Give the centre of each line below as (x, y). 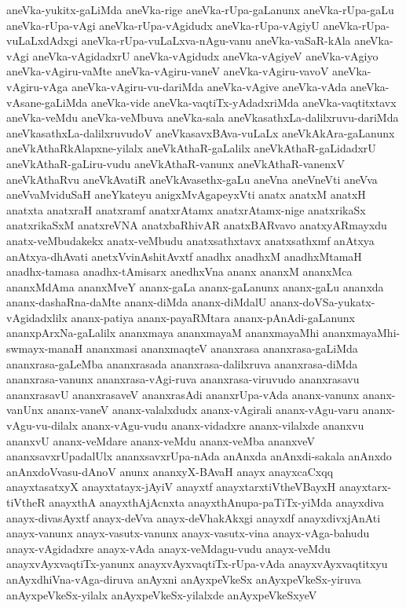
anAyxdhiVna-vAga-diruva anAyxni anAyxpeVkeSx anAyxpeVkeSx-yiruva (184, 579)
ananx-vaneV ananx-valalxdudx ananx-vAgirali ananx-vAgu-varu (203, 410)
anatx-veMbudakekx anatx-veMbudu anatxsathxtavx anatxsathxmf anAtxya (190, 240)
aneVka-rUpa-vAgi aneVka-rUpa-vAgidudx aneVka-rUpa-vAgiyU (163, 25)
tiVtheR (26, 502)
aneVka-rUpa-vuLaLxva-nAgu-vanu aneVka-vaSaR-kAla (216, 40)
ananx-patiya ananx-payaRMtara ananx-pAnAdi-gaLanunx (213, 317)
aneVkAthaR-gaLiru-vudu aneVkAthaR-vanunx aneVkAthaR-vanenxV (176, 163)
